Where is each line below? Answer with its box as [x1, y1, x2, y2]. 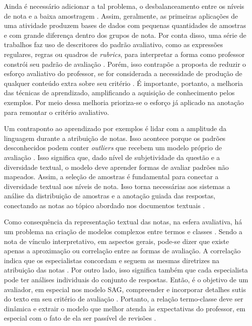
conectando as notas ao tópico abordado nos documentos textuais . [4, 200, 205, 210]
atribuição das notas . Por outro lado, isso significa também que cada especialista [4, 265, 248, 275]
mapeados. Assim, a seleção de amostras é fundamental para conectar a [4, 171, 219, 182]
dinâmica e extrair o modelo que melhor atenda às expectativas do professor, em [4, 303, 246, 313]
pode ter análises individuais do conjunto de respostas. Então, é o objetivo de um [4, 274, 249, 285]
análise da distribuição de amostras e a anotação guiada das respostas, [4, 190, 216, 201]
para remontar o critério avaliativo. [4, 107, 109, 117]
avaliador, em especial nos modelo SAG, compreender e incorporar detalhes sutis [4, 284, 246, 294]
